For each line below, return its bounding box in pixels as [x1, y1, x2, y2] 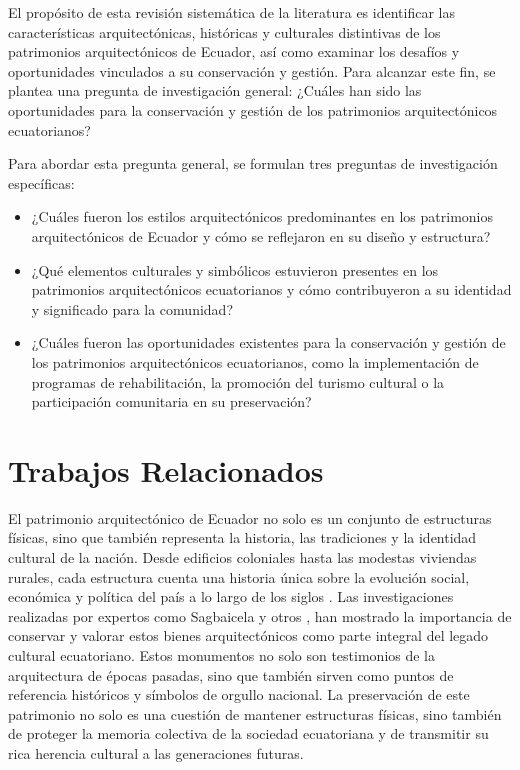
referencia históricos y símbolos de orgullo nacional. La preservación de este [8, 684, 470, 705]
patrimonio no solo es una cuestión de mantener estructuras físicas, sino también [8, 703, 502, 724]
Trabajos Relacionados [8, 449, 324, 490]
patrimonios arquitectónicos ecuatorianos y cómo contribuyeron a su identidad [31, 279, 512, 300]
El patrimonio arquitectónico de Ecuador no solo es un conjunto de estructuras [8, 507, 492, 528]
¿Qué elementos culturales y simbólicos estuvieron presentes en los [31, 259, 439, 280]
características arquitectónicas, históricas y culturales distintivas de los [8, 21, 441, 42]
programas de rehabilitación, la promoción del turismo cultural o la [31, 371, 445, 392]
